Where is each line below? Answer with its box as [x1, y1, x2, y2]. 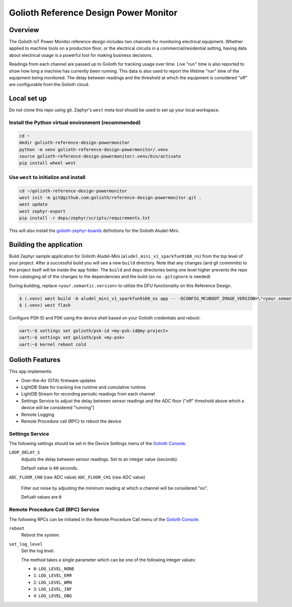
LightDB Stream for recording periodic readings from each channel [21, 391, 155, 397]
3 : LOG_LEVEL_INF [33, 586, 72, 592]
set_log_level [9, 541, 43, 547]
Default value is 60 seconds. [21, 465, 78, 471]
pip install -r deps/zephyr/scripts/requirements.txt [19, 215, 150, 221]
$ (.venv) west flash [19, 302, 71, 308]
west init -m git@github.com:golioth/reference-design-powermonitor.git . [19, 195, 202, 200]
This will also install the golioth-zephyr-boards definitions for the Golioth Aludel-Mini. [9, 228, 180, 233]
